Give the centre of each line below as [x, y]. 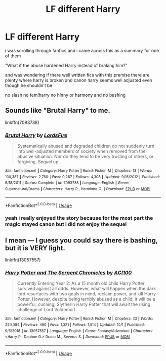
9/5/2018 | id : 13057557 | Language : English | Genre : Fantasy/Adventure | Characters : [79, 331]
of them [13, 56]
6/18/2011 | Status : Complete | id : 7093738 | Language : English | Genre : [67, 183]
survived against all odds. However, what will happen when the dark [86, 289]
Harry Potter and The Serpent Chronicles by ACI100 [68, 273]
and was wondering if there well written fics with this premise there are [77, 75]
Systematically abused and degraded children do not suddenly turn [86, 146]
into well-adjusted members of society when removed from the [81, 151]
